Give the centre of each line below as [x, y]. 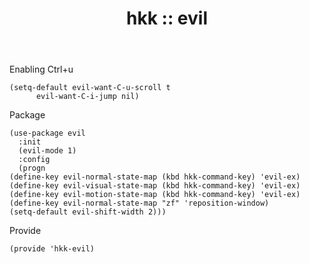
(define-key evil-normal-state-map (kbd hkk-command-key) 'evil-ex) [155, 177]
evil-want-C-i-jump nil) [87, 97]
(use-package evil [47, 133]
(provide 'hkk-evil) [52, 249]
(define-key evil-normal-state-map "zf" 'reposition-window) [139, 203]
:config [34, 160]
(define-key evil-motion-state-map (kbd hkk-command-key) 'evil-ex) [155, 195]
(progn [32, 168]
